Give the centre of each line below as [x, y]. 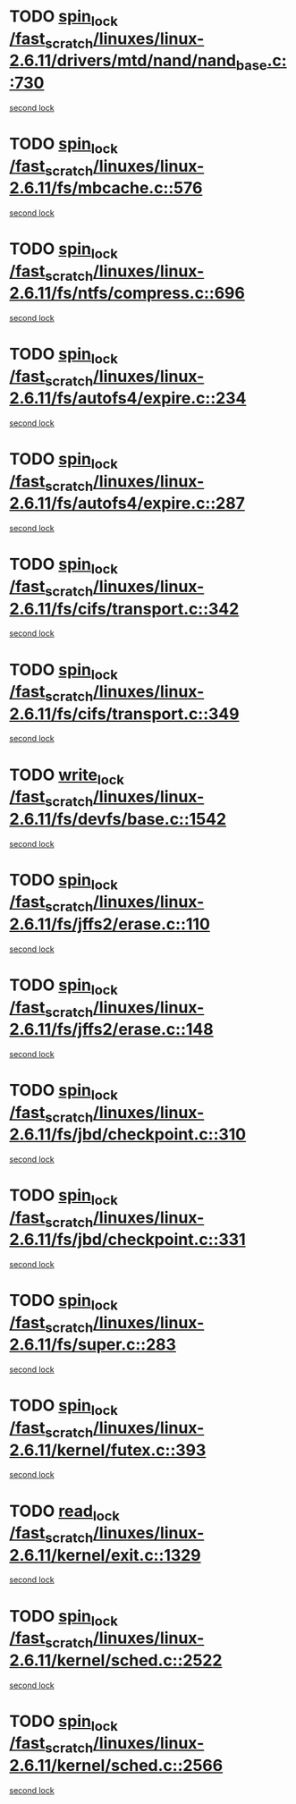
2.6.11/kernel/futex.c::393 [108, 1450]
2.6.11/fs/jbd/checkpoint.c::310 [128, 1135]
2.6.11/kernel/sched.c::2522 [116, 1660]
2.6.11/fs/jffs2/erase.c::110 [110, 924]
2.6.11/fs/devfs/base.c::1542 [118, 819]
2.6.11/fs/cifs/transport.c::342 [124, 609]
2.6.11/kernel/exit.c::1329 [105, 1555]
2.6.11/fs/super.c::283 [93, 1345]
